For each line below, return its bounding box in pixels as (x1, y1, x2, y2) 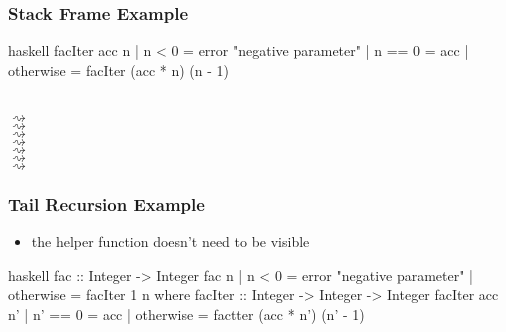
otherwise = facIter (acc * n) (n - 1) (8, 59, 230, 80)
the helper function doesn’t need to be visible (31, 231, 310, 252)
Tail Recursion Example (8, 191, 205, 216)
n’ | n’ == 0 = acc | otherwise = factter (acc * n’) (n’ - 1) (8, 304, 365, 324)
